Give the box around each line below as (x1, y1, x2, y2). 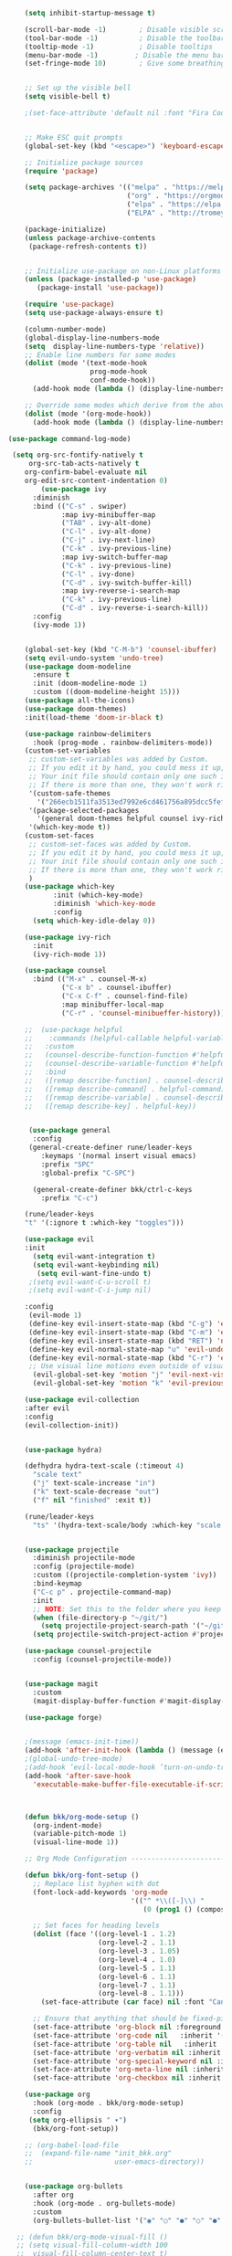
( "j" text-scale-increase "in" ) (32, 1479, 156, 1488)
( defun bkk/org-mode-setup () (24, 1812, 140, 1821)
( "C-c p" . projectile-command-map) (32, 1587, 173, 1597)
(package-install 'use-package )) (36, 283, 164, 292)
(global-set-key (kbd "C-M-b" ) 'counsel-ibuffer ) (24, 645, 217, 654)
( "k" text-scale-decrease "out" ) (32, 1487, 160, 1496)
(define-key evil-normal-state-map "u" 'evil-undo (28, 1344, 226, 1354)
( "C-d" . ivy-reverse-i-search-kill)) (60, 604, 209, 613)
